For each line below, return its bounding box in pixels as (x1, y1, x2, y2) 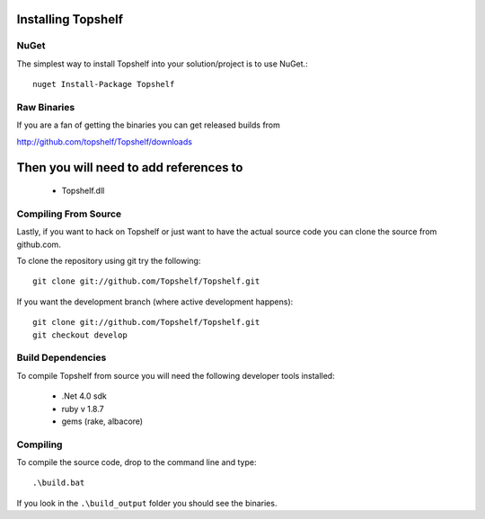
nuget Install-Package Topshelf (32, 79, 175, 90)
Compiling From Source (16, 207, 122, 220)
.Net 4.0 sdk (61, 391, 107, 401)
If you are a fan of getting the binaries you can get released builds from (16, 119, 280, 130)
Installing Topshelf (16, 12, 123, 27)
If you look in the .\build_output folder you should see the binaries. (16, 497, 278, 508)
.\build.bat (32, 478, 85, 488)
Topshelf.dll (61, 185, 105, 197)
